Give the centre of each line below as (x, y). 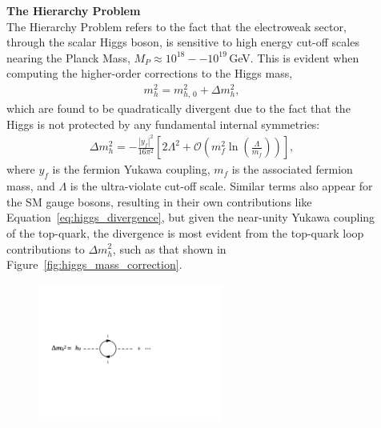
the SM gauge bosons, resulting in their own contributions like (159, 201)
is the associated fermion (292, 169)
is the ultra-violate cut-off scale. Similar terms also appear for (221, 186)
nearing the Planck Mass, (68, 57)
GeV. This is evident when (294, 57)
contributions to (46, 248)
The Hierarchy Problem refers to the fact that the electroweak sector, (176, 26)
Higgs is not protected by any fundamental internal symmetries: (163, 124)
